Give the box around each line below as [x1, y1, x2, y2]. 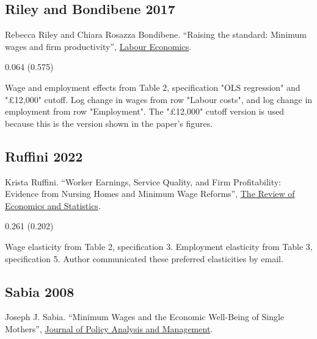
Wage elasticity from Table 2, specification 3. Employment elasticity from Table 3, [5, 240, 313, 252]
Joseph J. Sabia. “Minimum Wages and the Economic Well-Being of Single [5, 310, 285, 323]
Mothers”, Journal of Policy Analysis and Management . [5, 322, 213, 335]
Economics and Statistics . [5, 199, 101, 212]
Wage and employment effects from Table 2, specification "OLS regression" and [5, 80, 301, 93]
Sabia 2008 [5, 282, 75, 301]
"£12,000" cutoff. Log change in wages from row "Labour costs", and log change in [5, 93, 313, 105]
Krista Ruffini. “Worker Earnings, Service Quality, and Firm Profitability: [5, 175, 282, 188]
